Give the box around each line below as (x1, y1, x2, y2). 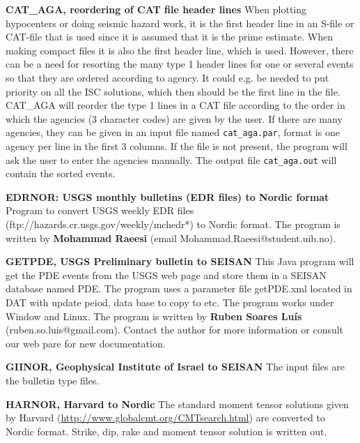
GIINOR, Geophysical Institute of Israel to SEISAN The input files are (6, 359, 345, 374)
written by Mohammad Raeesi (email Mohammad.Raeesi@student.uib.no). (6, 230, 336, 245)
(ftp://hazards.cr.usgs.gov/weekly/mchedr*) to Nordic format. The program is (6, 217, 341, 232)
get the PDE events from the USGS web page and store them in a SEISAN (6, 267, 327, 282)
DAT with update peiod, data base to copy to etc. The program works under (6, 295, 334, 309)
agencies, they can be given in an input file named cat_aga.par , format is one (6, 125, 340, 140)
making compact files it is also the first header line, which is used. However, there (6, 43, 354, 57)
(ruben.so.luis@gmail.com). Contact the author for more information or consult (6, 322, 344, 337)
